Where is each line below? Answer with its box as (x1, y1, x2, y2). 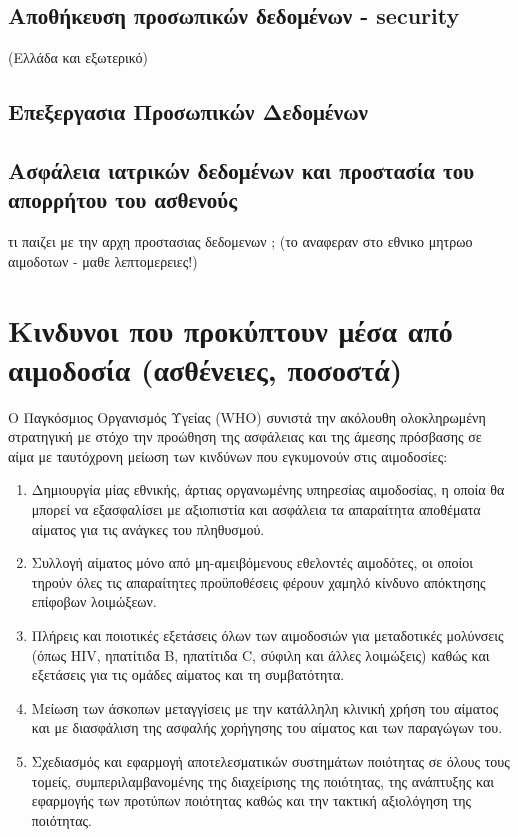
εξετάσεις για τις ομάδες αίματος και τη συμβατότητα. (31, 664, 345, 685)
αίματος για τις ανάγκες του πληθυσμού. (31, 518, 265, 539)
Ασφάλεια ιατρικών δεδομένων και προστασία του (8, 154, 475, 185)
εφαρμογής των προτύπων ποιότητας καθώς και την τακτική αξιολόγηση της (31, 790, 472, 811)
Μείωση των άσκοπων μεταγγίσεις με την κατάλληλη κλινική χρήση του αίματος (31, 697, 499, 718)
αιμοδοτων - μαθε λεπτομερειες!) (8, 250, 198, 271)
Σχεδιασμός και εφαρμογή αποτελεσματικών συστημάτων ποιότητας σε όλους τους (31, 750, 510, 771)
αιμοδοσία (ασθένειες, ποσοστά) (8, 348, 403, 389)
